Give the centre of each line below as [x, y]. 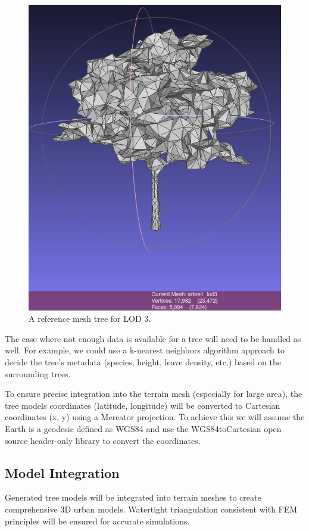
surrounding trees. [38, 373]
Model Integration [62, 472]
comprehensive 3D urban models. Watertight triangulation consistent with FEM [151, 509]
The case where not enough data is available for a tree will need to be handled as [153, 338]
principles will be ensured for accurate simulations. [97, 521]
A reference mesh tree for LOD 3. [90, 319]
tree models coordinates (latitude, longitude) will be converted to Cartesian [143, 405]
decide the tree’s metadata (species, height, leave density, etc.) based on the [143, 362]
